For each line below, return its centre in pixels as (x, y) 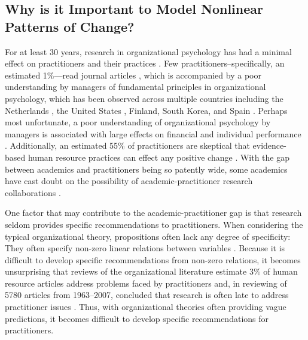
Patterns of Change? (70, 26)
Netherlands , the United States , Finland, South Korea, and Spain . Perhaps (146, 110)
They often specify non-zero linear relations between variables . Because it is (145, 248)
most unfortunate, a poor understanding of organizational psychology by (138, 122)
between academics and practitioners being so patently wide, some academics (146, 169)
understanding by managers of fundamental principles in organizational (135, 87)
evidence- (269, 145)
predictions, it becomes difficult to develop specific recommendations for (137, 318)
